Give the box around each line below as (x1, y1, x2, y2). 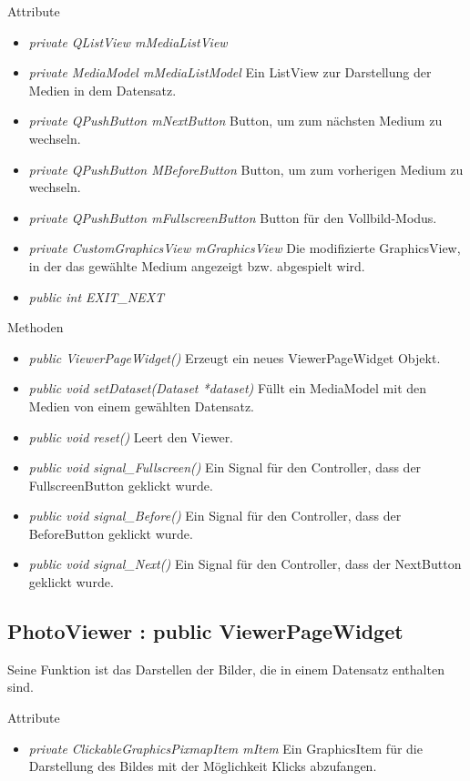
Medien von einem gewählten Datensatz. (28, 396, 254, 415)
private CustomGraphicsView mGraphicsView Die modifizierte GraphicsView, (28, 238, 461, 258)
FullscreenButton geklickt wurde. (28, 475, 213, 494)
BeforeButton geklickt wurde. (28, 523, 193, 543)
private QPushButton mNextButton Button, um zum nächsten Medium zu (28, 111, 443, 130)
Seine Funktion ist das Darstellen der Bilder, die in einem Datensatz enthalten (7, 659, 444, 678)
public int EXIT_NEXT (28, 287, 165, 306)
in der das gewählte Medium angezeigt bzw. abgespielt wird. (28, 256, 365, 275)
